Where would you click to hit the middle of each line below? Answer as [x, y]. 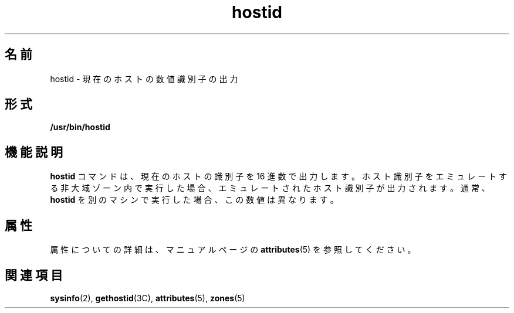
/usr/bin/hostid [80, 127]
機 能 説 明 [34, 152]
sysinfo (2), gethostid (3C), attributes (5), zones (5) [148, 298]
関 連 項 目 [34, 275]
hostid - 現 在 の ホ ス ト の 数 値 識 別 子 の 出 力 [144, 79]
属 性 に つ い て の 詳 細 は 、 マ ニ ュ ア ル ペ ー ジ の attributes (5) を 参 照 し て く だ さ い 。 [233, 250]
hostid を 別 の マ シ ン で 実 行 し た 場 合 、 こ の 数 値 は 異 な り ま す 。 [194, 200]
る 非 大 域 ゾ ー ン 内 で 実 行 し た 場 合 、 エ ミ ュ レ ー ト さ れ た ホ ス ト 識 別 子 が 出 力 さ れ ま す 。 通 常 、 [270, 188]
